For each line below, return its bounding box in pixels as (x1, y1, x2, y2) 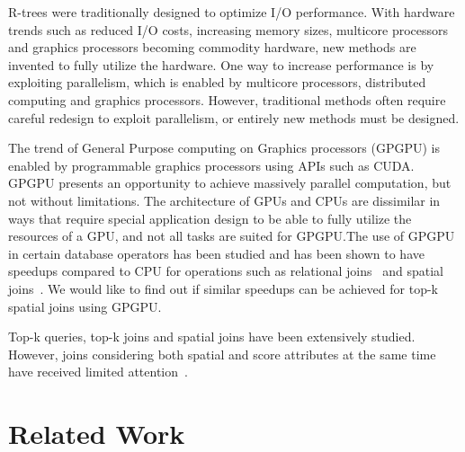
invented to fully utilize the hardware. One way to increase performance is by (8, 55, 434, 74)
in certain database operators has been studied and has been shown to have (8, 244, 425, 262)
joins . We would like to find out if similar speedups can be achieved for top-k (8, 279, 438, 297)
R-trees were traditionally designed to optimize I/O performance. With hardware (8, 3, 455, 21)
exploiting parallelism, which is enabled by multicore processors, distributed (8, 73, 426, 92)
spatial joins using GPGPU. (8, 297, 162, 315)
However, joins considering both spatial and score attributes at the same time (8, 344, 436, 363)
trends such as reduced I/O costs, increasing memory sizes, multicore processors (8, 20, 449, 39)
